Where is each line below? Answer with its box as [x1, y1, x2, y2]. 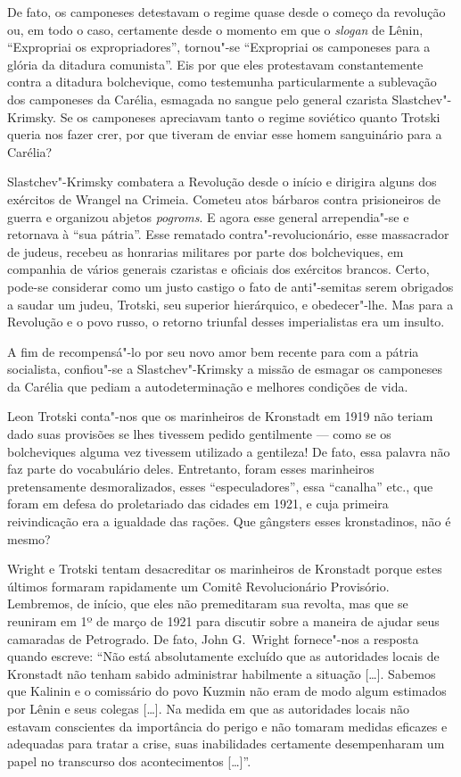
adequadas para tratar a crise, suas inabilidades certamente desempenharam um [7, 734, 445, 753]
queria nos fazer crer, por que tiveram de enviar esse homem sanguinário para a [7, 125, 442, 144]
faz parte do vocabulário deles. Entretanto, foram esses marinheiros [7, 459, 375, 478]
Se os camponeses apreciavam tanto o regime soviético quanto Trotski [60, 107, 440, 126]
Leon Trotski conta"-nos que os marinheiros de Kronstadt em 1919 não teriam [7, 407, 433, 426]
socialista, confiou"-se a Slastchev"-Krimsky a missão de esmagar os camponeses [7, 360, 443, 378]
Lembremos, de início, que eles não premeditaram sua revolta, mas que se [7, 594, 408, 613]
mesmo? [7, 529, 51, 548]
